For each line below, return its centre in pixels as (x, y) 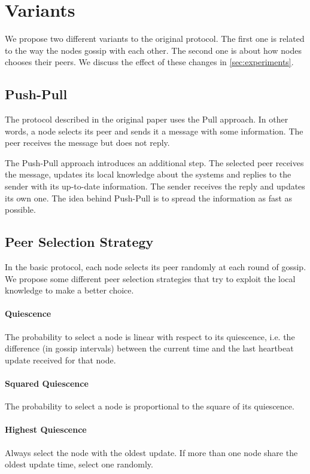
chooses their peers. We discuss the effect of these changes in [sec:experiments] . (149, 62)
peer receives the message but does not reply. (87, 143)
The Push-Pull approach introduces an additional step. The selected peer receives (154, 162)
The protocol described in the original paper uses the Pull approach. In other (147, 119)
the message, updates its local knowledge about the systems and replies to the (148, 174)
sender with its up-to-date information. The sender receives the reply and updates (155, 186)
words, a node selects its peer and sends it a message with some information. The (154, 131)
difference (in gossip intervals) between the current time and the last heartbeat (149, 348)
